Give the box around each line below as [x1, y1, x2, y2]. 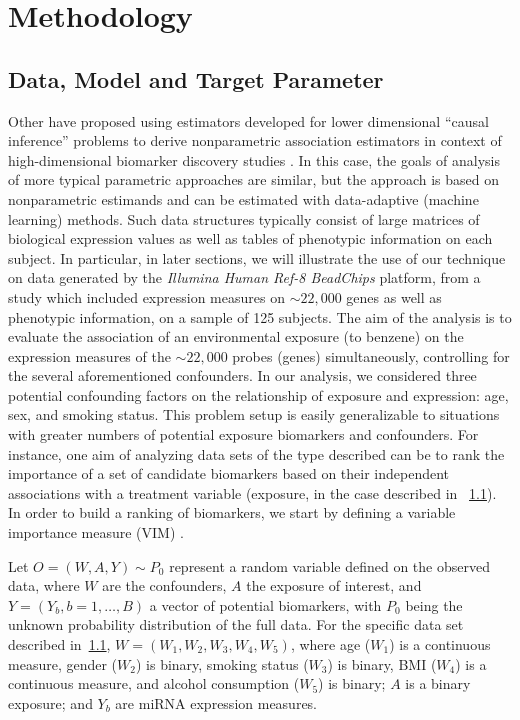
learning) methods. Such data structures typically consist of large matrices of [8, 208, 480, 229]
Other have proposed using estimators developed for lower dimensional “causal [8, 110, 489, 131]
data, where [8, 575, 80, 596]
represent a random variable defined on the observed [169, 555, 490, 576]
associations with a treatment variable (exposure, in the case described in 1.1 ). [8, 482, 497, 503]
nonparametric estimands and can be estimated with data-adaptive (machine [8, 188, 479, 209]
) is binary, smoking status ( [135, 653, 309, 674]
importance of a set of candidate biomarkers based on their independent [8, 463, 450, 484]
